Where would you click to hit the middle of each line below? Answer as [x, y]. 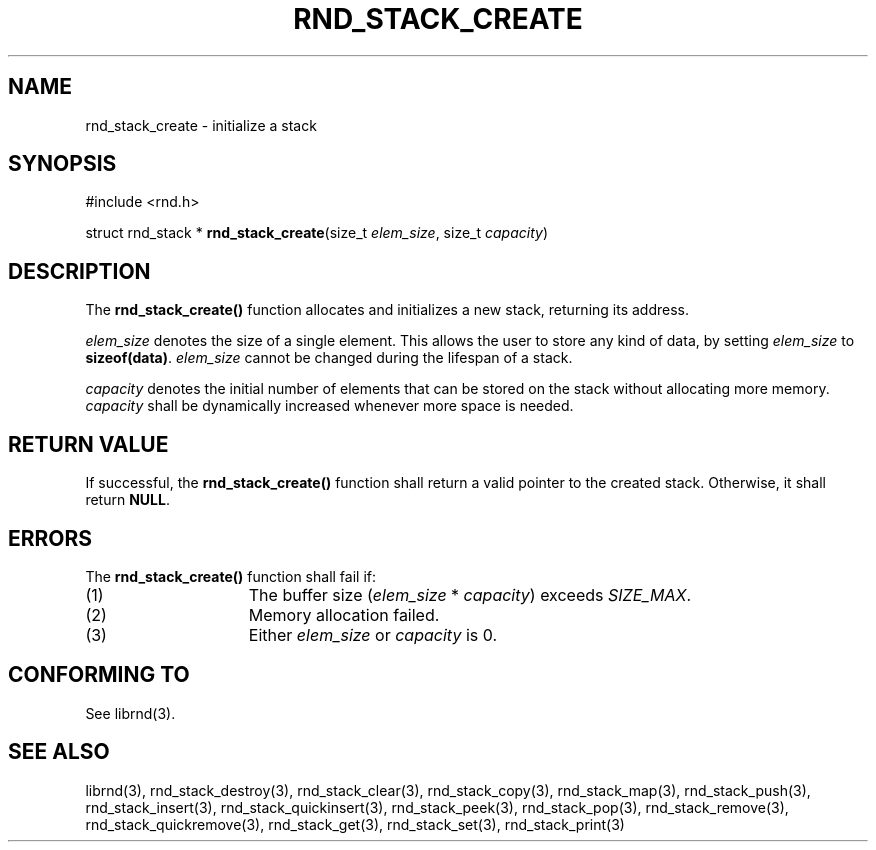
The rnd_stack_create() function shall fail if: [230, 576]
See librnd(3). [130, 713]
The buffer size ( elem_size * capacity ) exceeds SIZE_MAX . [470, 594]
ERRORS [50, 538]
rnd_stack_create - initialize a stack [201, 125]
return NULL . [127, 500]
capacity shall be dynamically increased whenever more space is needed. [329, 406]
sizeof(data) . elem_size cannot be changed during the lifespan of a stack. [329, 358]
